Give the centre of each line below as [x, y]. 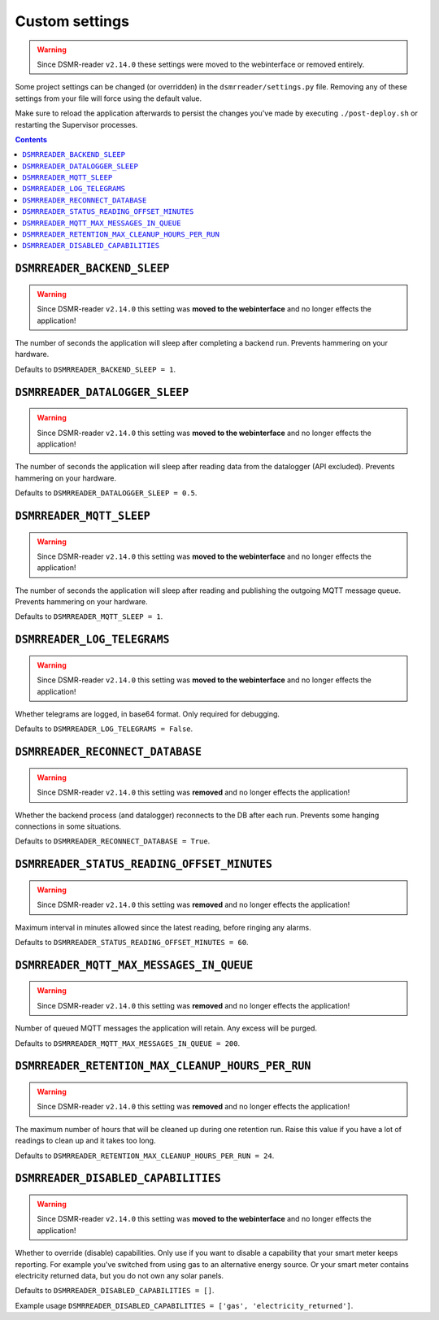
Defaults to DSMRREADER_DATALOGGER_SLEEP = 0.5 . [106, 493]
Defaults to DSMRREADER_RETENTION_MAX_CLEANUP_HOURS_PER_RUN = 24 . [145, 1156]
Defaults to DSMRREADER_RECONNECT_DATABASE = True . [113, 841]
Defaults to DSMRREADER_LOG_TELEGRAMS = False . [104, 729]
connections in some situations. [68, 826]
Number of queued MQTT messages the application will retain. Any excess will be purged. [166, 1028]
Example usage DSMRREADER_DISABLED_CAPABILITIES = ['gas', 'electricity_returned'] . [184, 1305]
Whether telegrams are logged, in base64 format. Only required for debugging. [148, 714]
